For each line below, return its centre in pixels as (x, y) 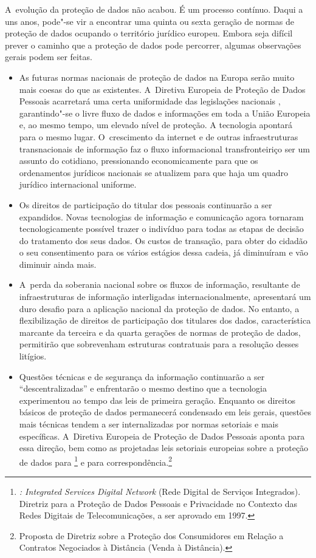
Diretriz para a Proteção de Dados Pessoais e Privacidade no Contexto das (158, 503)
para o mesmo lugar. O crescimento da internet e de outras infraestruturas (159, 136)
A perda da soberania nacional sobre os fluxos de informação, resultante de (160, 284)
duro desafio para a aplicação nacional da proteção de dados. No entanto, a (159, 308)
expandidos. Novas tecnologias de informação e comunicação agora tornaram (161, 216)
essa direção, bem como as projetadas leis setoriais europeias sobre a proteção (164, 448)
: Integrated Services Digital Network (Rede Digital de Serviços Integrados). (160, 492)
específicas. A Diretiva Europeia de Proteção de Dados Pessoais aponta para (162, 436)
